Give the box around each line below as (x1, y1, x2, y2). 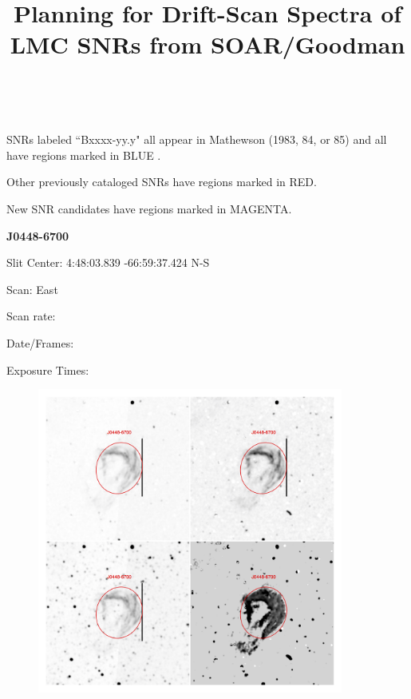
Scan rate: (6, 308, 56, 324)
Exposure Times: (6, 361, 89, 378)
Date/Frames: (6, 334, 74, 351)
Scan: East (6, 280, 58, 297)
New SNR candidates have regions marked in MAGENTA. (6, 200, 292, 216)
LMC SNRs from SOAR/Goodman (10, 28, 405, 61)
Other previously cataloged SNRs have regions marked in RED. (6, 173, 317, 190)
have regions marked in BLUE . (6, 146, 161, 163)
